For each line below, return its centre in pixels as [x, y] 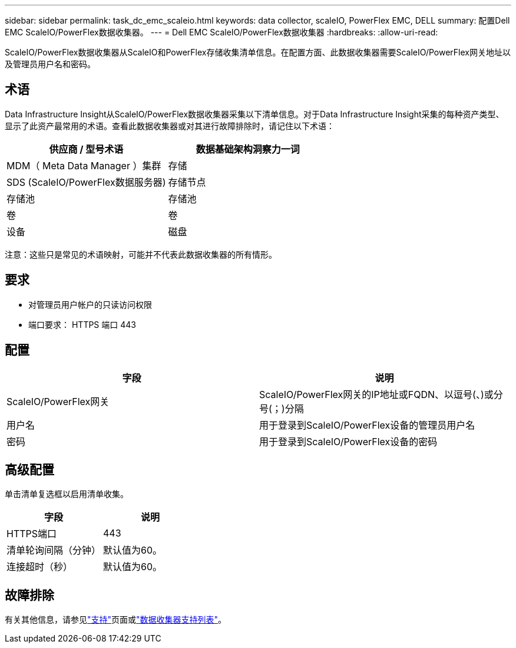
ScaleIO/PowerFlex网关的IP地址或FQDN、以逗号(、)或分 [381, 394]
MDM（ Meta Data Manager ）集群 [84, 165]
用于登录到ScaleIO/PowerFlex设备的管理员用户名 [367, 425]
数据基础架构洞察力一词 [248, 149]
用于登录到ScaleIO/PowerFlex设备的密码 [348, 441]
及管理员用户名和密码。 [50, 64]
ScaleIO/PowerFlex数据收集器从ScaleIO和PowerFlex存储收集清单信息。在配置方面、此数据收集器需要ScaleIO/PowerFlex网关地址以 [258, 52]
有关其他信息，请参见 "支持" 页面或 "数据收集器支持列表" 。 [116, 620]
